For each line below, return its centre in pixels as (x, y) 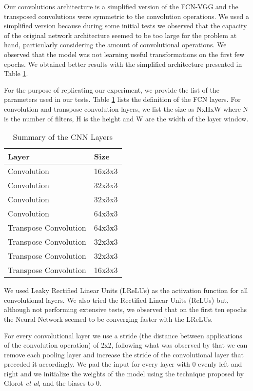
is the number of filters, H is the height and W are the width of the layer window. (126, 118)
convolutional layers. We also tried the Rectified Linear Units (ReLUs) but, (116, 300)
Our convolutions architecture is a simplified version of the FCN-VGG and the (121, 6)
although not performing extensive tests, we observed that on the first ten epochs (125, 309)
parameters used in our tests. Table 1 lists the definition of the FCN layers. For (122, 99)
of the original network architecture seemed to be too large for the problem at (120, 35)
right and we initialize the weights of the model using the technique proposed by (124, 373)
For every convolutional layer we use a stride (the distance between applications (123, 335)
